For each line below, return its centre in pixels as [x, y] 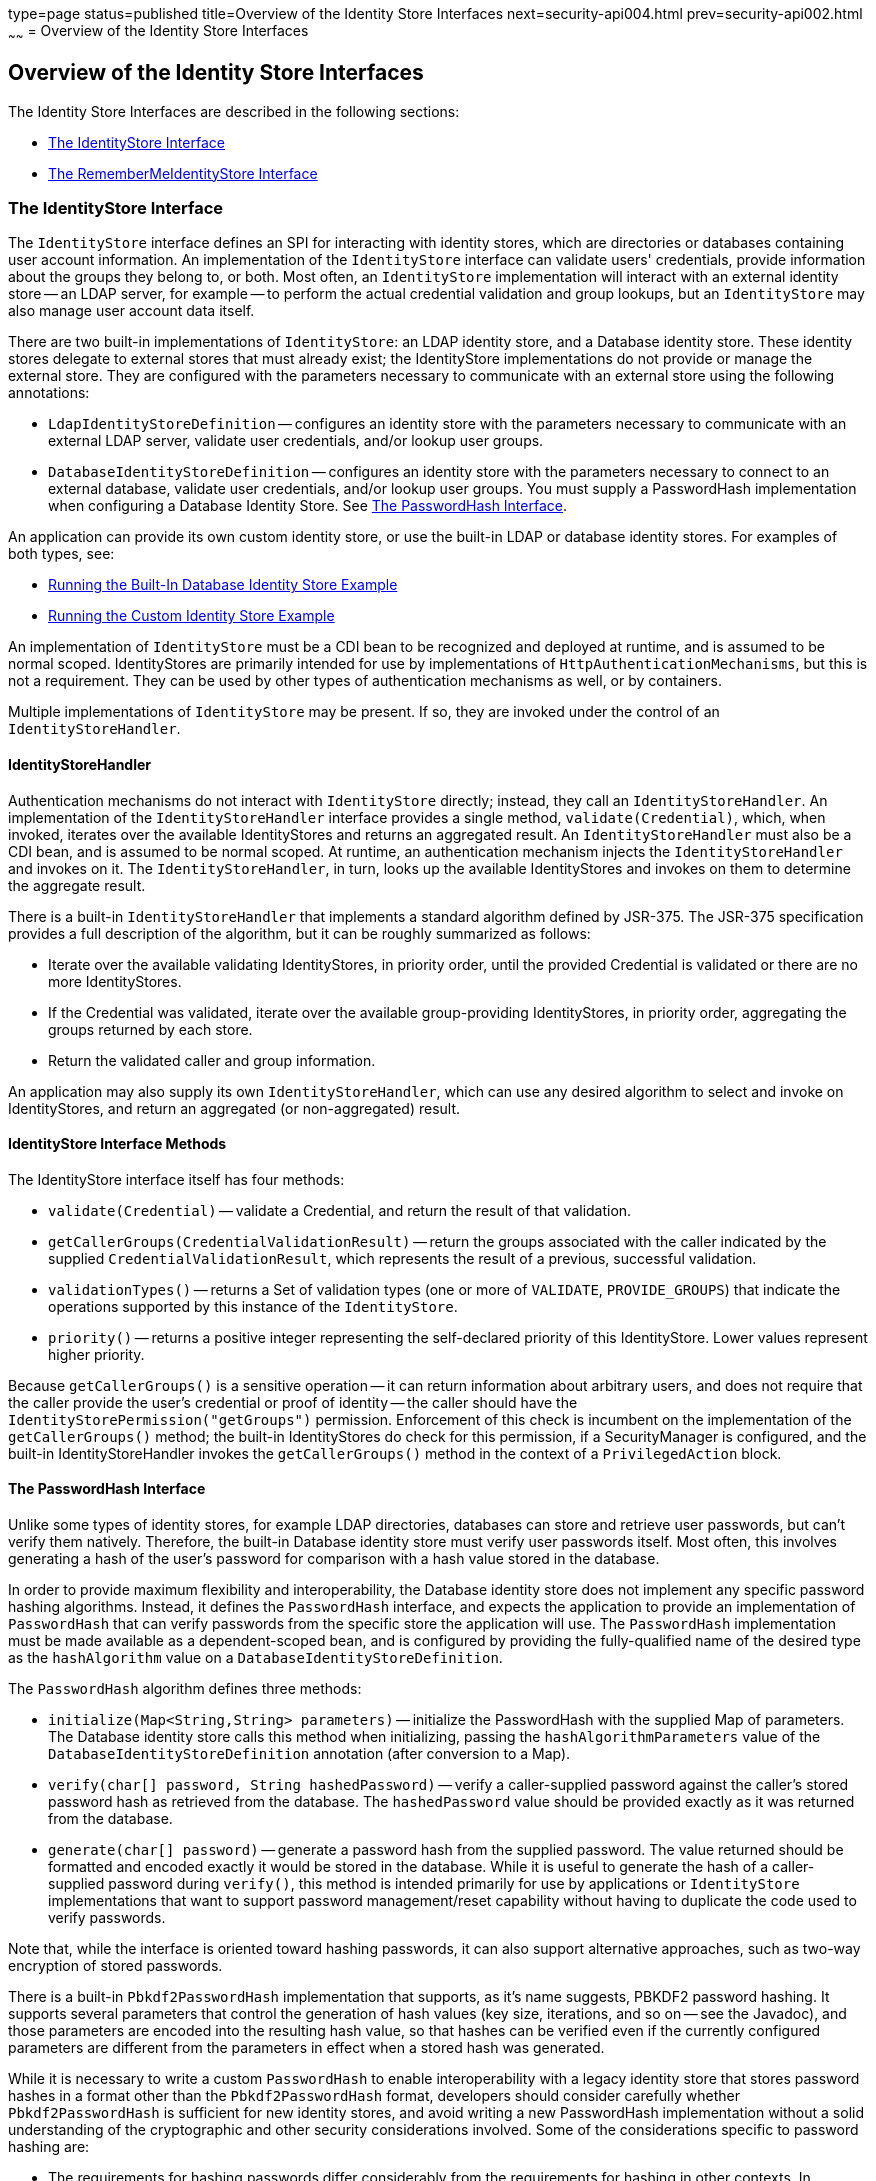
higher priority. [96, 1354]
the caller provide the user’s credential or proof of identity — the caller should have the [293, 1402]
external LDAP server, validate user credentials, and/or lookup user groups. [296, 441]
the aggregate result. [77, 885]
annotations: [49, 393]
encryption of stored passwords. [115, 1966]
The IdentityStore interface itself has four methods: [176, 1179]
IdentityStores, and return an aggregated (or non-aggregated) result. [234, 1108]
